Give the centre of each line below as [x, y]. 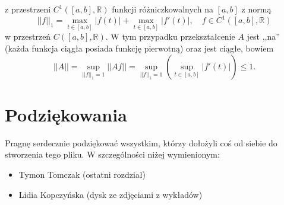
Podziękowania [66, 114]
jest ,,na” [263, 36]
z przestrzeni [28, 9]
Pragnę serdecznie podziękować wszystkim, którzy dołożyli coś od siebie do [141, 142]
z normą [256, 9]
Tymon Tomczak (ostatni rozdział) [82, 174]
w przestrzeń [28, 36]
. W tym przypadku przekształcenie [170, 36]
